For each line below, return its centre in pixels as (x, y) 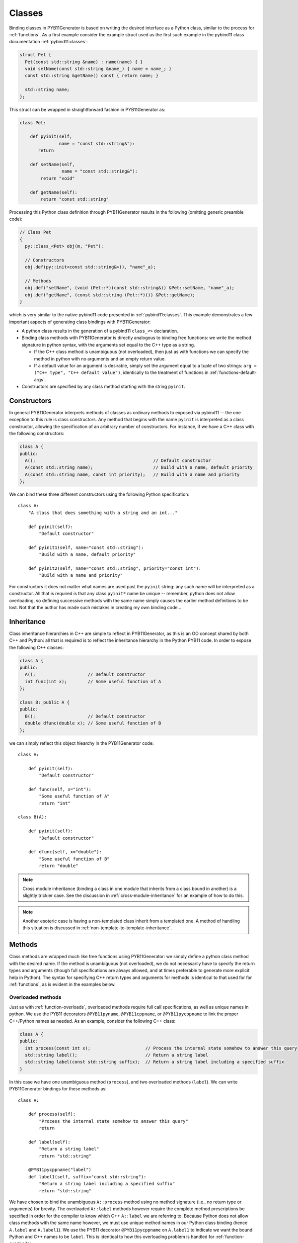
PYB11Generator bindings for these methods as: (58, 1089)
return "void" (58, 178)
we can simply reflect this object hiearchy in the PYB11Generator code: (81, 743)
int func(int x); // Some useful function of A (93, 681)
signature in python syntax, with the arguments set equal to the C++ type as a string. (109, 345)
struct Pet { (36, 55)
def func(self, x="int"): (60, 789)
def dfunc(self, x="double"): (65, 852)
